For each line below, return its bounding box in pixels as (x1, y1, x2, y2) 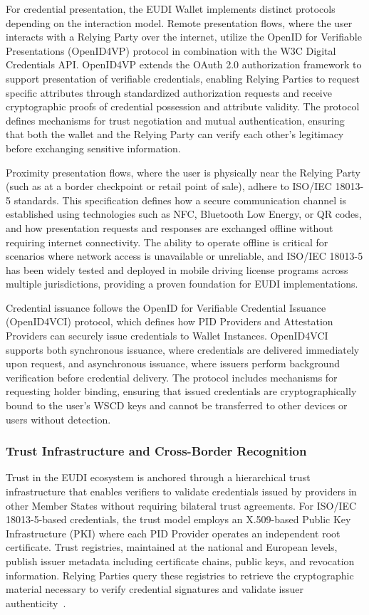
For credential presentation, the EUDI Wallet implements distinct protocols (6, 1, 336, 16)
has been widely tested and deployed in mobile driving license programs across (6, 262, 348, 277)
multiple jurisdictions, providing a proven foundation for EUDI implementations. (6, 276, 358, 291)
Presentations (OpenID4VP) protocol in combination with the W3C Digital (6, 43, 336, 58)
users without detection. (6, 411, 111, 426)
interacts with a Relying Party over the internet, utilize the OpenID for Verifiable (6, 29, 362, 44)
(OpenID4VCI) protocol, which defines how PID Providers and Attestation (6, 314, 333, 329)
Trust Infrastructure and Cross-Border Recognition (6, 442, 307, 460)
